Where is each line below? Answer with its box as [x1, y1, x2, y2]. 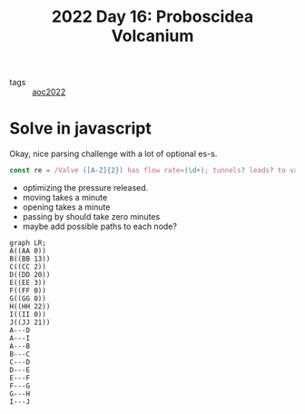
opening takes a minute [22, 202, 111, 212]
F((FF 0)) [9, 286, 47, 295]
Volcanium [111, 25, 194, 46]
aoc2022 [32, 86, 66, 97]
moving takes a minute [22, 192, 108, 202]
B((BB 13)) [9, 254, 51, 263]
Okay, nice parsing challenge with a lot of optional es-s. [9, 148, 218, 160]
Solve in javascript [9, 118, 152, 139]
